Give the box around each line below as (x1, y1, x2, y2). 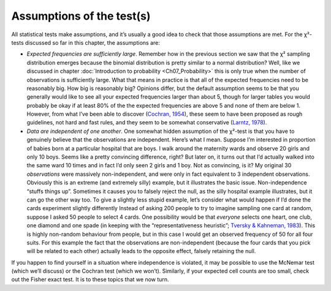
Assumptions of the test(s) (11, 9, 151, 23)
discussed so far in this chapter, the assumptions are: (25, 39, 161, 46)
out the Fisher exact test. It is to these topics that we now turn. (11, 276, 169, 283)
